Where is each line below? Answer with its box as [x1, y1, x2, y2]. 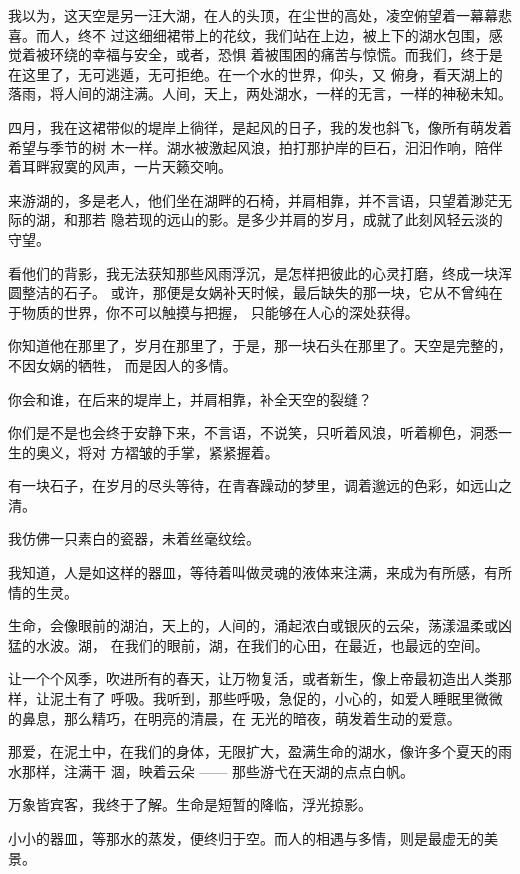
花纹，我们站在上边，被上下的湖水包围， [222, 24, 489, 45]
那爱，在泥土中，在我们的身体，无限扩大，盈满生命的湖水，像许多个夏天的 [8, 741, 498, 762]
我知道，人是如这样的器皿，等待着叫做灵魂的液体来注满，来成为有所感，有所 [8, 562, 512, 583]
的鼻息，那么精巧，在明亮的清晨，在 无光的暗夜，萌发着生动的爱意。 [8, 707, 461, 728]
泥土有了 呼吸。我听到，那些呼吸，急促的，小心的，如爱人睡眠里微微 [49, 688, 503, 709]
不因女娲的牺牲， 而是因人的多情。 [8, 354, 237, 375]
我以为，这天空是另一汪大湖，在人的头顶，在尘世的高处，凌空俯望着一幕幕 [8, 5, 498, 25]
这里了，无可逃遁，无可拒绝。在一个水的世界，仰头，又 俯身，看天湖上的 [21, 63, 503, 84]
